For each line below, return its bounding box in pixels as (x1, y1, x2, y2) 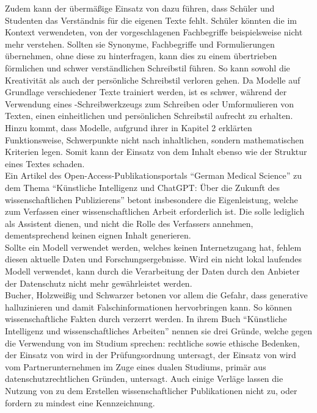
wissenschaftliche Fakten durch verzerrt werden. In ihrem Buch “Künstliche (5, 312, 287, 325)
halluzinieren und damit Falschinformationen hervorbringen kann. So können (5, 300, 292, 313)
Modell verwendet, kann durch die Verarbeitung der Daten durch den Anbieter (5, 265, 300, 278)
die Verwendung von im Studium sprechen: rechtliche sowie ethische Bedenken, (5, 336, 300, 349)
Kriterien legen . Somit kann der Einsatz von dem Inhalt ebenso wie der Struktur (5, 145, 307, 158)
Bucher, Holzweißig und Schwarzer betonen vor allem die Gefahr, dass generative (5, 289, 308, 301)
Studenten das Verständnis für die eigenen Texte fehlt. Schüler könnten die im (5, 13, 297, 26)
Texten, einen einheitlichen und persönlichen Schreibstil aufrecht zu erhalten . (5, 109, 293, 122)
